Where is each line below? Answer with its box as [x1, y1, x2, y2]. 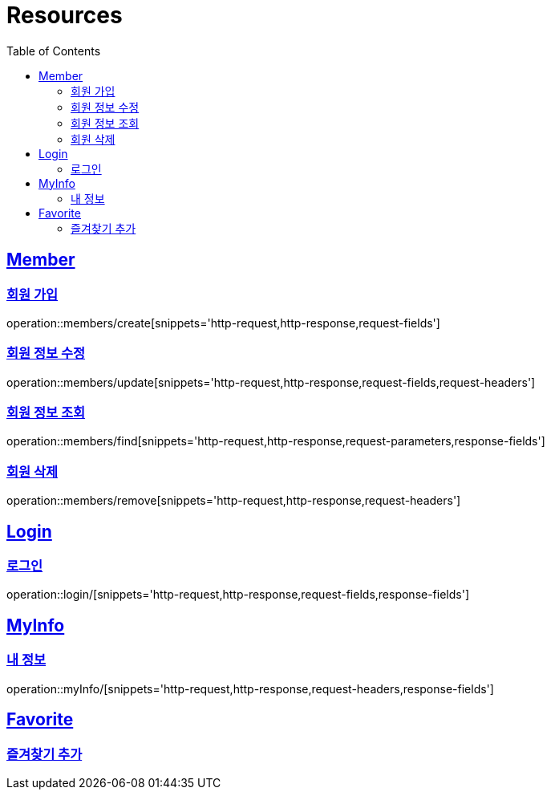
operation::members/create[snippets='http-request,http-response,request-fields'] [6, 315, 440, 330]
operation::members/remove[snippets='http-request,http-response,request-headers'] [6, 493, 461, 508]
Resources [6, 2, 123, 29]
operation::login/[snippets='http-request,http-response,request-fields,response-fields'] [6, 587, 470, 602]
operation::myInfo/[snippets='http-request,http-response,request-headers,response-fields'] [6, 681, 494, 696]
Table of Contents [6, 43, 101, 58]
